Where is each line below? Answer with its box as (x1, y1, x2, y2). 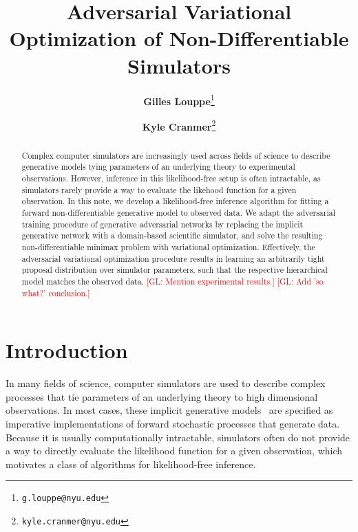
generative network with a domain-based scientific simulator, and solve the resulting (21, 230, 323, 241)
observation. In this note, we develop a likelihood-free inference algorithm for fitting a (21, 195, 329, 207)
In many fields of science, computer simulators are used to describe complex (6, 376, 326, 390)
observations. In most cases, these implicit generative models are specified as (6, 403, 333, 417)
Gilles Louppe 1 (143, 91, 215, 108)
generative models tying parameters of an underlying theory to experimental (21, 161, 295, 173)
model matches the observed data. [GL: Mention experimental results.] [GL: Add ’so (21, 276, 324, 287)
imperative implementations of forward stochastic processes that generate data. (6, 417, 340, 431)
